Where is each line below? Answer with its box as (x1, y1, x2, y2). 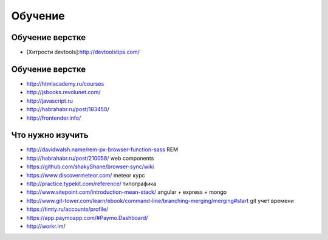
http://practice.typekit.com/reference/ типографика (26, 180, 157, 187)
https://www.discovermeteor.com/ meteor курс (26, 171, 145, 179)
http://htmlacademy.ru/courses (26, 80, 104, 87)
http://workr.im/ (26, 222, 66, 230)
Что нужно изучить (11, 130, 89, 140)
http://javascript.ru (26, 97, 73, 105)
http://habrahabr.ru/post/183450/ (26, 106, 109, 113)
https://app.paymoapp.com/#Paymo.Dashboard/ (26, 214, 148, 221)
